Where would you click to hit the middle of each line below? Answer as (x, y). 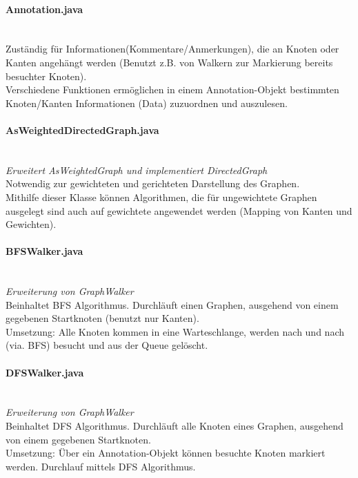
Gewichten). (31, 224)
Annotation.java (44, 9)
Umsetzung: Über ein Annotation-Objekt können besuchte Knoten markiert (166, 453)
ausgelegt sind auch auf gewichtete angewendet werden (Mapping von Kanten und (179, 210)
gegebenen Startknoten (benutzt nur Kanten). (102, 318)
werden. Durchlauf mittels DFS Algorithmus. (101, 466)
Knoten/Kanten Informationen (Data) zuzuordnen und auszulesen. (147, 103)
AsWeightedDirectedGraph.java (82, 130)
